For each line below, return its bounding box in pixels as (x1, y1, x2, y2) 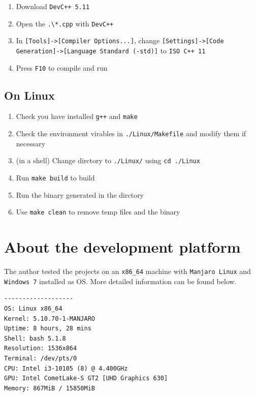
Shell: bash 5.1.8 (4, 334, 66, 342)
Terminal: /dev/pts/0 (4, 354, 77, 362)
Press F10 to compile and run (16, 62, 108, 73)
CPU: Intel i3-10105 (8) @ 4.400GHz (4, 364, 128, 372)
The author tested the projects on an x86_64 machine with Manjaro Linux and (4, 266, 251, 277)
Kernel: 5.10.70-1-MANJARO (4, 315, 95, 322)
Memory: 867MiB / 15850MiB (4, 384, 95, 392)
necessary (16, 138, 46, 148)
